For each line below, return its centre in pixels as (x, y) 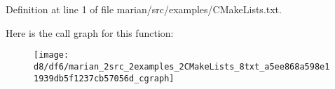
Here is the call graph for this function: (90, 32)
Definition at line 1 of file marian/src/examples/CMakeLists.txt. (144, 9)
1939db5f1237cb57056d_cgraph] (104, 78)
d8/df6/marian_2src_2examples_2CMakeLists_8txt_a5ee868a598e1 (182, 66)
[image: (52, 55)
